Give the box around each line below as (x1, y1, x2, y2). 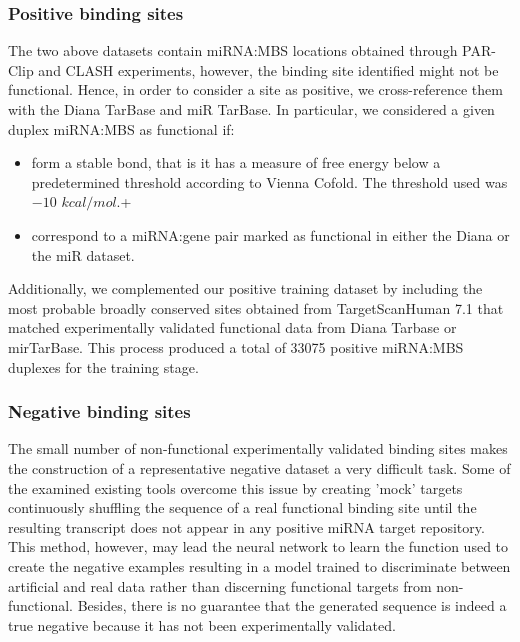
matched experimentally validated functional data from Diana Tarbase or (8, 317, 457, 338)
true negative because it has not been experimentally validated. (8, 614, 396, 635)
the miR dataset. (31, 244, 135, 265)
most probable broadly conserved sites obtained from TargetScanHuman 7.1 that (8, 297, 504, 318)
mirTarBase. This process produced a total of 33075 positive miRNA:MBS (8, 336, 464, 357)
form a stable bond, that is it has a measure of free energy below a (31, 152, 441, 173)
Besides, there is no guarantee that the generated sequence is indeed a (77, 595, 507, 616)
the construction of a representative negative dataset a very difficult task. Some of (8, 457, 511, 478)
